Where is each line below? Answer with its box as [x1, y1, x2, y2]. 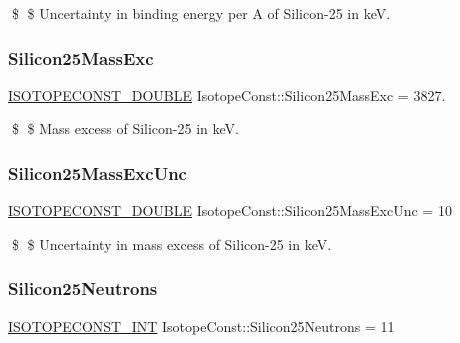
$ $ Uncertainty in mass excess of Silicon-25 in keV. [11, 233, 332, 254]
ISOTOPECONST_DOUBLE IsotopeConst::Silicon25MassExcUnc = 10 [8, 200, 452, 221]
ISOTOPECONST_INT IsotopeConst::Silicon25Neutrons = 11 [8, 315, 395, 336]
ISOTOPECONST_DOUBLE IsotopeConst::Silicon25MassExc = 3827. [8, 84, 446, 105]
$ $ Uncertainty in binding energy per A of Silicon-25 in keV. [11, 3, 391, 23]
